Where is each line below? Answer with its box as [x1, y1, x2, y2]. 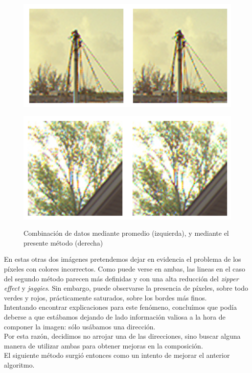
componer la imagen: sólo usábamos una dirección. [4, 321, 156, 331]
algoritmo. [4, 359, 35, 370]
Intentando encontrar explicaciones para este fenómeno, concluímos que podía [4, 302, 237, 312]
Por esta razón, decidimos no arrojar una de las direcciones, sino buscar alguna [4, 331, 241, 341]
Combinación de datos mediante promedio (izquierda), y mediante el [23, 228, 229, 238]
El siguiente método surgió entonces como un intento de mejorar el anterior [4, 350, 230, 360]
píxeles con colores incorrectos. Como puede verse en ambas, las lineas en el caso [4, 264, 245, 274]
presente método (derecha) [23, 237, 103, 248]
